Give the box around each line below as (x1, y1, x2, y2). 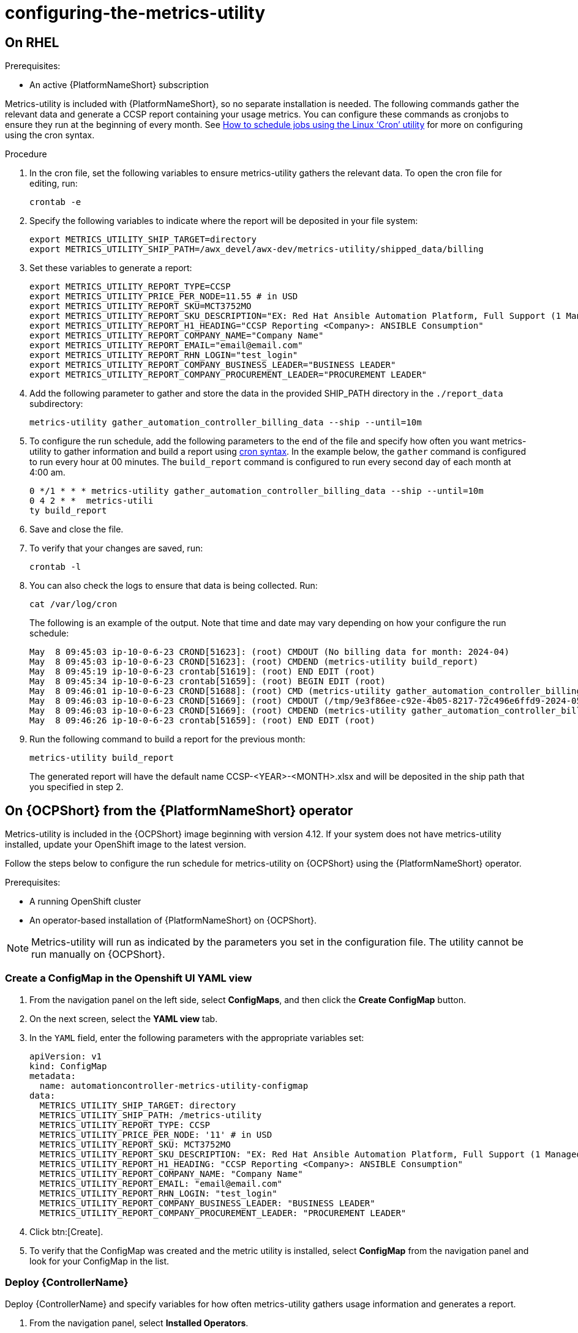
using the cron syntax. (5, 130, 95, 141)
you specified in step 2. (29, 782, 124, 793)
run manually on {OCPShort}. (31, 948, 165, 961)
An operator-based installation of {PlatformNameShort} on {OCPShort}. (29, 915, 317, 926)
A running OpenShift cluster (29, 896, 141, 907)
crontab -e (29, 197, 81, 207)
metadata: (29, 1070, 76, 1081)
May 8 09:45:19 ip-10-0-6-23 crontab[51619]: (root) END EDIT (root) (29, 666, 375, 677)
